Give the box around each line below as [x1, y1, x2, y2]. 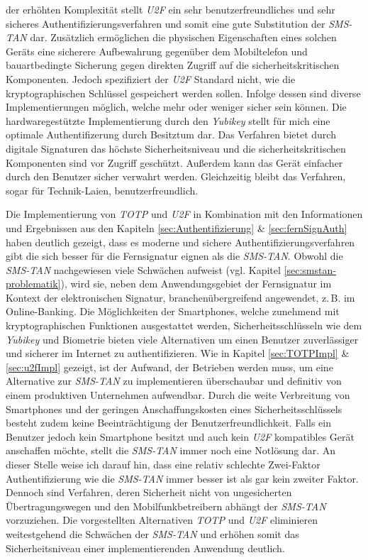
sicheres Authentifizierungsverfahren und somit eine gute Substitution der [6, 16, 325, 31]
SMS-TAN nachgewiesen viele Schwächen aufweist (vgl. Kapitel [6, 262, 281, 277]
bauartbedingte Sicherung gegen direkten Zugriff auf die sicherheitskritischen [6, 57, 340, 72]
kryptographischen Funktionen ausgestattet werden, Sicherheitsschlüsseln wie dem [6, 318, 362, 333]
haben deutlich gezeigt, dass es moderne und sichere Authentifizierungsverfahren [6, 234, 355, 249]
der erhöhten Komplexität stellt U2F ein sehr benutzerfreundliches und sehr [6, 2, 335, 16]
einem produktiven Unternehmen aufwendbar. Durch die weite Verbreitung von [6, 388, 350, 402]
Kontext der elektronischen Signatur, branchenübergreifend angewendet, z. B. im [6, 290, 355, 304]
